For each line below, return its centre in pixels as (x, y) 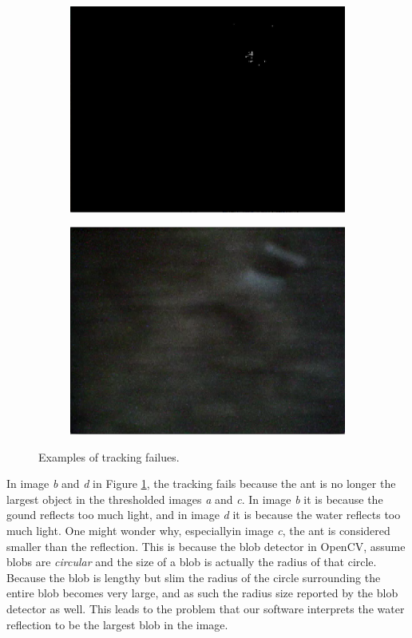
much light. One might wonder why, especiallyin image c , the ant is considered (198, 531)
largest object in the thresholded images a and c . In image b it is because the (195, 499)
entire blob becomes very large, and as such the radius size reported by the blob (202, 593)
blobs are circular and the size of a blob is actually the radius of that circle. (192, 562)
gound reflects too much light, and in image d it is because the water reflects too (204, 515)
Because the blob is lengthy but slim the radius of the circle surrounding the (194, 577)
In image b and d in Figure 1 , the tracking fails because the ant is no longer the (201, 483)
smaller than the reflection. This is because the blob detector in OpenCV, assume (206, 546)
